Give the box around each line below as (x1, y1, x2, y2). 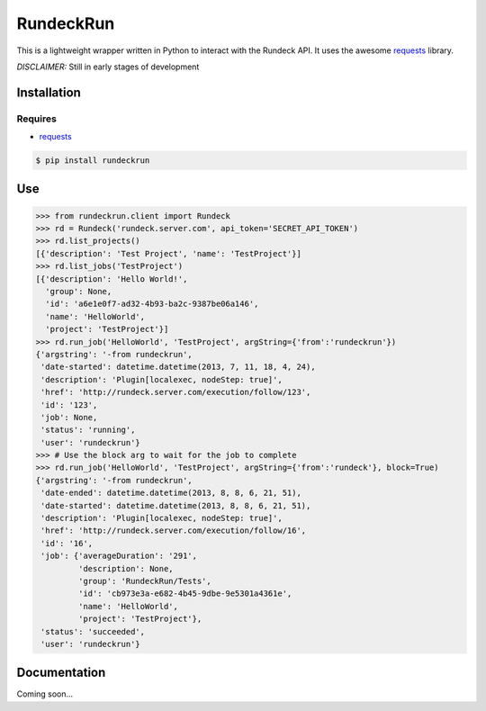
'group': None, (45, 286, 112, 297)
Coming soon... (16, 688, 74, 699)
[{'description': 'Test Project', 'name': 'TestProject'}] (35, 248, 301, 258)
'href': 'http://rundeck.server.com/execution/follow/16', (40, 526, 307, 535)
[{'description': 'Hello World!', (35, 274, 188, 283)
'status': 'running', (40, 425, 136, 436)
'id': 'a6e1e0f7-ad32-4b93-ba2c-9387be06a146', (45, 299, 259, 310)
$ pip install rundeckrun (35, 156, 150, 166)
